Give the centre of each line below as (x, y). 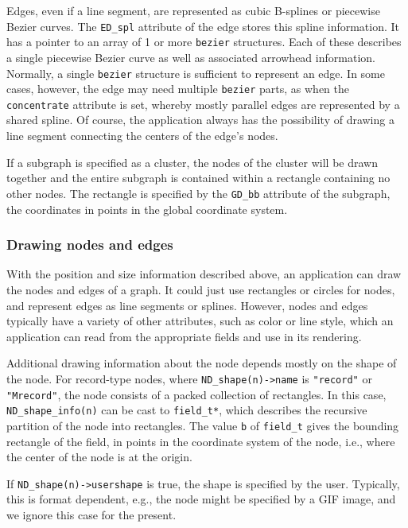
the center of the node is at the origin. (99, 457)
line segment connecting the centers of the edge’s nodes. (142, 136)
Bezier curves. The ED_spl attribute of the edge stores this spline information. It (203, 26)
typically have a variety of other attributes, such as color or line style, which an (200, 321)
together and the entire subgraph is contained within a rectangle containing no (198, 178)
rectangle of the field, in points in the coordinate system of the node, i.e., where (201, 441)
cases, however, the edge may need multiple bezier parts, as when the (178, 89)
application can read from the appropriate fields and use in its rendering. (184, 336)
